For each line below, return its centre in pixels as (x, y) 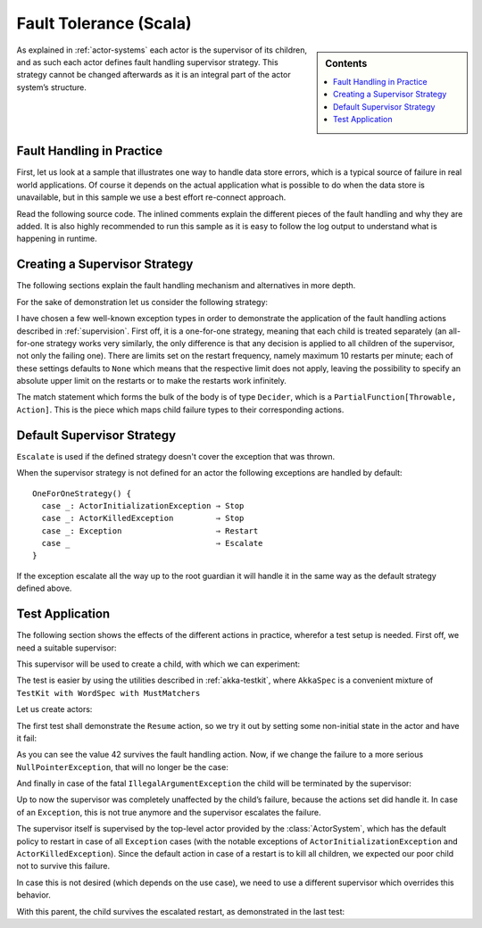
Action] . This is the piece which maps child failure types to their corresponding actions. (180, 410)
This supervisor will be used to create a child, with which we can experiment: (158, 664)
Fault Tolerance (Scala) (104, 23)
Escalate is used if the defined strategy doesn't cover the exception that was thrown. (175, 456)
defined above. (44, 588)
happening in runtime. (57, 239)
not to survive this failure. (63, 866)
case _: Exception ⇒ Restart (150, 530)
